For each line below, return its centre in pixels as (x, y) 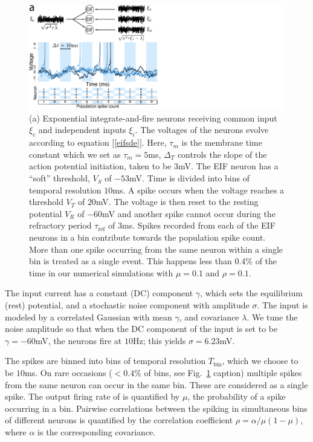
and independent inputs (82, 130)
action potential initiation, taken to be (100, 166)
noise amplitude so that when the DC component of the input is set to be (141, 329)
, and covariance (209, 317)
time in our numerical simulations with (101, 272)
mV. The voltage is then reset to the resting (177, 202)
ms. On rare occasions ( (69, 372)
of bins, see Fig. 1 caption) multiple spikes (223, 372)
